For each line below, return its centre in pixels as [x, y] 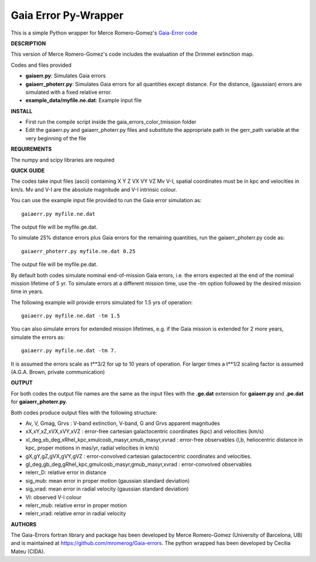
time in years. [27, 292]
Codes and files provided [41, 65]
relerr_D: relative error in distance [66, 472]
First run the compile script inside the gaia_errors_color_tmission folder [111, 122]
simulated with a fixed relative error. [69, 92]
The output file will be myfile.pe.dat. [54, 264]
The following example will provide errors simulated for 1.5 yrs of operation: [102, 302]
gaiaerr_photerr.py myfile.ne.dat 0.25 [78, 251]
